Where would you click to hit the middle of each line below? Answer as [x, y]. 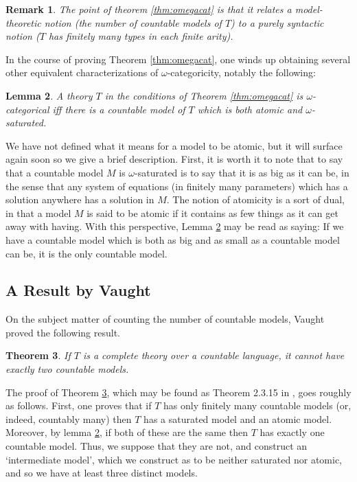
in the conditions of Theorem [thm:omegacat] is [204, 95]
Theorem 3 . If [38, 355]
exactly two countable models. [67, 369]
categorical [27, 109]
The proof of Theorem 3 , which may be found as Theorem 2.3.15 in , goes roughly [178, 392]
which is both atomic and [250, 109]
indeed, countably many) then [69, 418]
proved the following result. [63, 332]
